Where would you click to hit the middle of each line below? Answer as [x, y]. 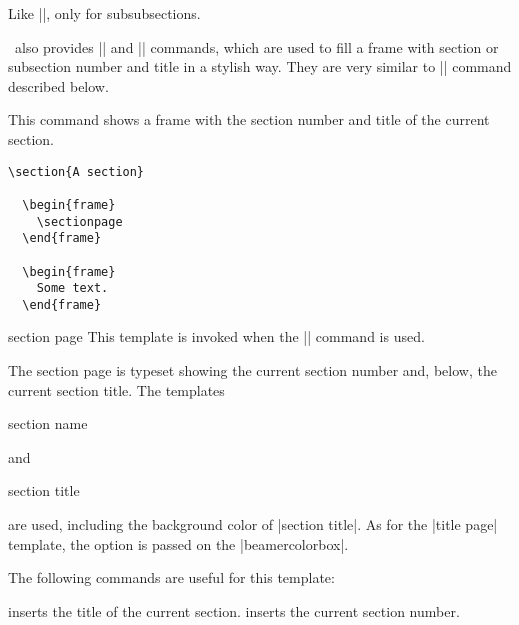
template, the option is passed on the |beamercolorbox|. [178, 543]
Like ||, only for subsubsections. [104, 13]
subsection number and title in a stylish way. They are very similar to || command [260, 66]
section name [48, 423]
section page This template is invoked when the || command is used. [216, 336]
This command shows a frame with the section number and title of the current [249, 119]
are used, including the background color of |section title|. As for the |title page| [253, 524]
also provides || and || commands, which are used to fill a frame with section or [256, 46]
